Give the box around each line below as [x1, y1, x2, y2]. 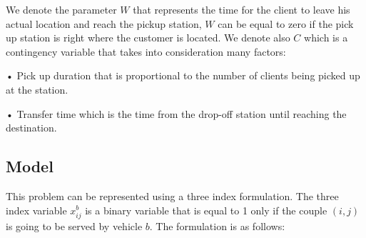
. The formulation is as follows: [149, 218, 285, 233]
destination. [6, 120, 57, 135]
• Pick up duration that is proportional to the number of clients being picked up [6, 68, 360, 83]
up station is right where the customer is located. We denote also [6, 30, 290, 45]
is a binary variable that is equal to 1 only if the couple [85, 202, 327, 217]
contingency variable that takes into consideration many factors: [6, 44, 286, 59]
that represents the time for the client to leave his [133, 2, 350, 16]
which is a [304, 30, 348, 45]
